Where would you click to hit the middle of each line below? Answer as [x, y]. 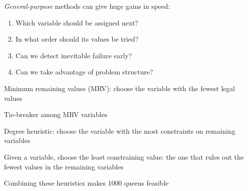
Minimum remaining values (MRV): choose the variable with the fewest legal [120, 88]
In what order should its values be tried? [77, 39]
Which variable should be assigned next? [77, 22]
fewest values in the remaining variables [64, 166]
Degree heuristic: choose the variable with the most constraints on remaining [120, 131]
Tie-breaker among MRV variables [56, 114]
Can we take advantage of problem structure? [84, 72]
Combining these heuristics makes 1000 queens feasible [86, 183]
